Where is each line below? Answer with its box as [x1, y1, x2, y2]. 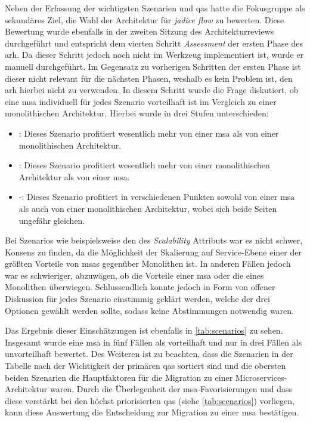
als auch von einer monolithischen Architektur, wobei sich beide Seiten [18, 202, 277, 214]
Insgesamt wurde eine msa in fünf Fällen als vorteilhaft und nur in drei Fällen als [5, 335, 302, 348]
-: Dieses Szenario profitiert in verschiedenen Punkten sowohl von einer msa [18, 190, 295, 203]
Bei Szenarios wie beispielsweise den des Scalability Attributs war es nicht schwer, [5, 234, 303, 247]
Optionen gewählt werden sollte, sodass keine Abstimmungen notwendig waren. [5, 304, 294, 316]
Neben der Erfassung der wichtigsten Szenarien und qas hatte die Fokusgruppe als [5, 2, 305, 14]
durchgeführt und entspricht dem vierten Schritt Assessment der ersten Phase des [5, 36, 303, 49]
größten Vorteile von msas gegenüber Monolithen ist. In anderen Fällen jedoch [5, 257, 291, 270]
